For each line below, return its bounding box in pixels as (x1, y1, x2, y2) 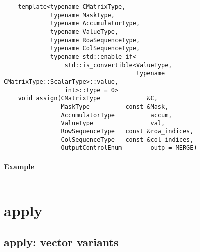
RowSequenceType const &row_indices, (61, 127, 194, 135)
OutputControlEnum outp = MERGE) (61, 144, 197, 152)
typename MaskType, (50, 11, 115, 19)
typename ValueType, (50, 28, 119, 35)
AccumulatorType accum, (61, 111, 172, 119)
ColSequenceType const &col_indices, (61, 136, 194, 143)
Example (4, 161, 35, 172)
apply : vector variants (4, 234, 119, 250)
